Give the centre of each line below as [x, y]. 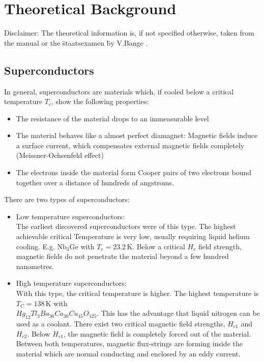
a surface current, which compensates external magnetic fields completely [130, 145]
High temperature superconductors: [71, 283]
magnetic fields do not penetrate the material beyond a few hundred [122, 256]
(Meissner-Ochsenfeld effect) [60, 155]
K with [56, 303]
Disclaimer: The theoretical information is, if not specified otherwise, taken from [129, 33]
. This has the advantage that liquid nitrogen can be [178, 313]
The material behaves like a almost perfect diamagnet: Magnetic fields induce [137, 135]
